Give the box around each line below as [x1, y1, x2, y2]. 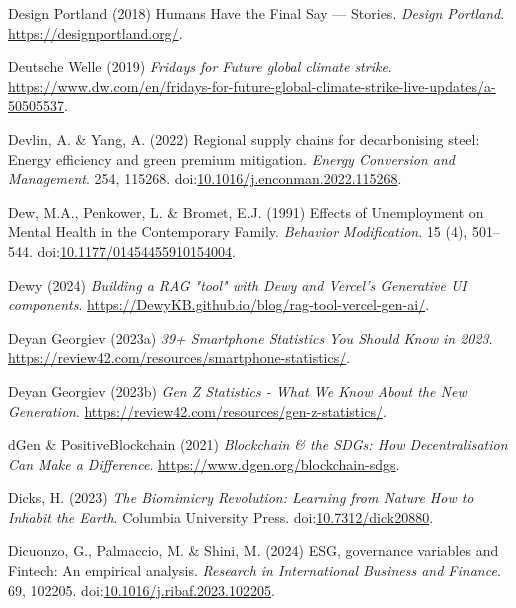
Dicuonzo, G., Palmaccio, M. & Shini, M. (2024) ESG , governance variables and [8, 540, 499, 561]
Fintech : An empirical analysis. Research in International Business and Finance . [8, 560, 501, 581]
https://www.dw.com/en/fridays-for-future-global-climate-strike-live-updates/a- [8, 75, 496, 96]
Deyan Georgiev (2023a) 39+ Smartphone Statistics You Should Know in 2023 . [8, 327, 493, 348]
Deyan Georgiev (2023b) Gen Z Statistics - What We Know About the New [8, 380, 467, 401]
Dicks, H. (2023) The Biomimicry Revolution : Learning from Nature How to [8, 487, 474, 508]
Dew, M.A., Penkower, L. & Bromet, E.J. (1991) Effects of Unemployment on [8, 201, 484, 222]
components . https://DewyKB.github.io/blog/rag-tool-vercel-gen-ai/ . [8, 294, 430, 315]
